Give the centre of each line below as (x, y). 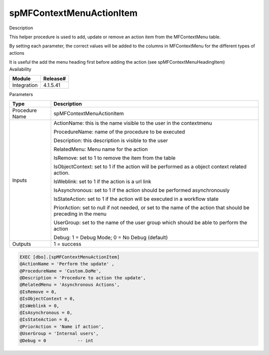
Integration (25, 85)
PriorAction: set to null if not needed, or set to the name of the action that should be (151, 208)
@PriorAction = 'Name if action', (62, 326)
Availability (20, 69)
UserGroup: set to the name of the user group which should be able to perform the (150, 223)
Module (21, 79)
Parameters (21, 94)
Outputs (22, 244)
